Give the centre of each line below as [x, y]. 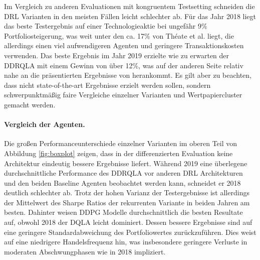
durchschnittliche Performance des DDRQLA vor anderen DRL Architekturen [123, 173]
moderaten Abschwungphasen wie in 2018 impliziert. [85, 251]
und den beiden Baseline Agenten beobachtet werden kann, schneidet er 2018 [122, 182]
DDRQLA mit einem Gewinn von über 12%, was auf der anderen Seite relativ [124, 65]
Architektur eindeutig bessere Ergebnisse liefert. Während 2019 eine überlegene [126, 163]
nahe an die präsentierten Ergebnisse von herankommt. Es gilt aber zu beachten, [128, 75]
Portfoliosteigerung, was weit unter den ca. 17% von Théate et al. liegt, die [119, 35]
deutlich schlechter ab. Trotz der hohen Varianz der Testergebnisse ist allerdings [127, 192]
